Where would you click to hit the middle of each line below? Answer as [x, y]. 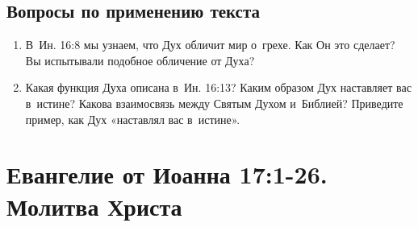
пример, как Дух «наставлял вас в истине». [133, 119]
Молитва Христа [94, 206]
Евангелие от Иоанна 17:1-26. [167, 174]
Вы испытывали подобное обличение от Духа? [140, 60]
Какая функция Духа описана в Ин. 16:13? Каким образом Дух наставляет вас [218, 87]
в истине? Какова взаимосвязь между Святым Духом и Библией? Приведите [214, 103]
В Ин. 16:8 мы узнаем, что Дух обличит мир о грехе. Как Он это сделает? [210, 45]
